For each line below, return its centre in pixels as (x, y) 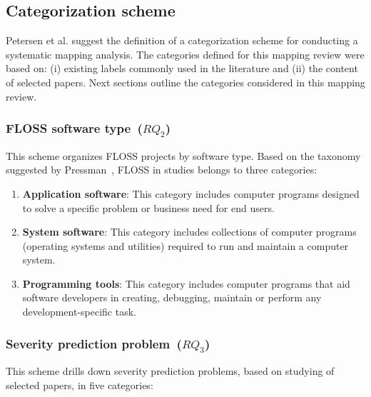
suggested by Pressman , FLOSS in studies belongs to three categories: (162, 170)
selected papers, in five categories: (80, 385)
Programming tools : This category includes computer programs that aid (186, 283)
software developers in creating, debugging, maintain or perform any (172, 297)
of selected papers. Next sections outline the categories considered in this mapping (185, 82)
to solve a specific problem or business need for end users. (148, 207)
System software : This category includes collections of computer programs (189, 232)
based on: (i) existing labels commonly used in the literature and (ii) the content (182, 68)
